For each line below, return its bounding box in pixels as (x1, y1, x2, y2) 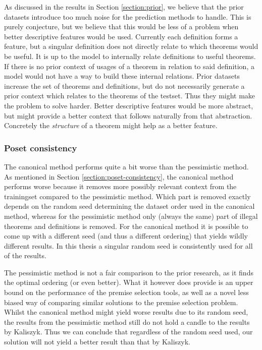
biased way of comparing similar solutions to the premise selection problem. (4, 297, 238, 307)
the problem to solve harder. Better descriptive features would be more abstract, (4, 100, 253, 110)
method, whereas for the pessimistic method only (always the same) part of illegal (4, 210, 258, 221)
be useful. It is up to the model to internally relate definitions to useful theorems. (4, 50, 256, 61)
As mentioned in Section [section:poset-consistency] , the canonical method (4, 171, 234, 182)
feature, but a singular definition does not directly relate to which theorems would (4, 41, 258, 51)
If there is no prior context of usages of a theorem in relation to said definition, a (4, 61, 254, 71)
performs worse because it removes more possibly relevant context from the (4, 181, 237, 192)
